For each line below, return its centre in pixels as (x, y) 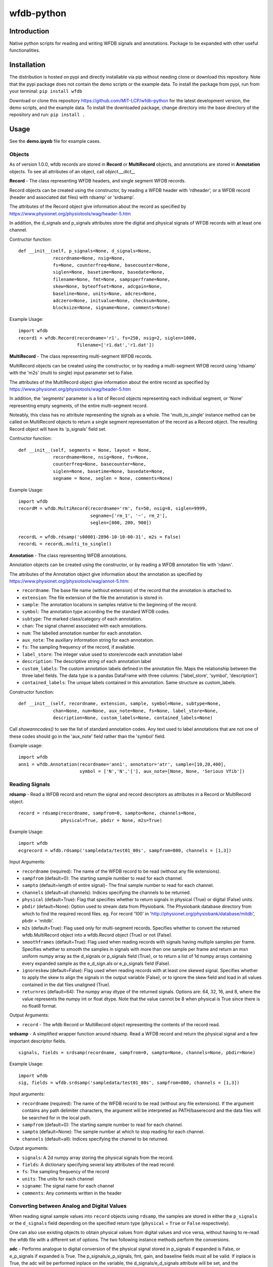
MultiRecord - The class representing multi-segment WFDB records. (81, 356)
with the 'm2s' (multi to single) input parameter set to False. (71, 373)
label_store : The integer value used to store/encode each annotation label (102, 654)
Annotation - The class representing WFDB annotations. (68, 555)
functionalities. (25, 50)
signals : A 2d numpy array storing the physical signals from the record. (98, 1158)
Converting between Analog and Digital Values (68, 1206)
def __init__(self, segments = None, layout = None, (85, 450)
